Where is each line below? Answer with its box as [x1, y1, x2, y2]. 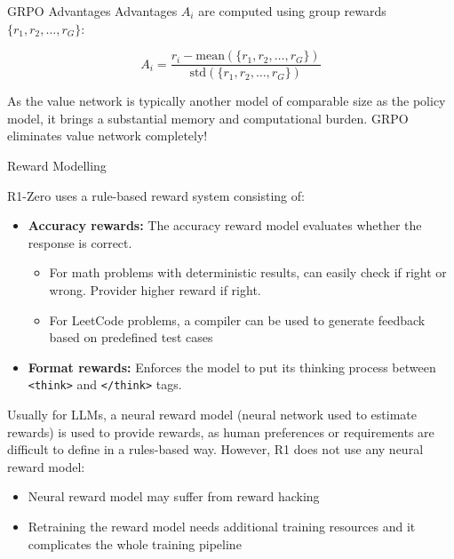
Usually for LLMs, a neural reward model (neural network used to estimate [7, 405, 417, 424]
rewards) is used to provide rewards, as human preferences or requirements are [7, 422, 434, 441]
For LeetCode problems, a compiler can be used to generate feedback [49, 310, 426, 329]
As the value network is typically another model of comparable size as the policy [7, 92, 446, 110]
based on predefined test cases [49, 328, 213, 347]
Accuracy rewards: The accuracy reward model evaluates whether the [28, 216, 422, 235]
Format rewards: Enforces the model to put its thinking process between [28, 357, 436, 376]
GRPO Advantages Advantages [7, 2, 178, 20]
